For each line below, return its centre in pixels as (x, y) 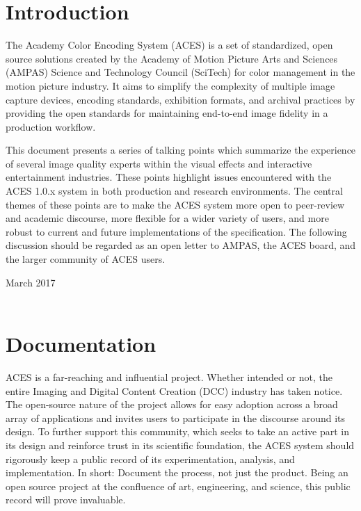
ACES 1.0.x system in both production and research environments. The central (174, 191)
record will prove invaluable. (66, 500)
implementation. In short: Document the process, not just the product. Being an (177, 472)
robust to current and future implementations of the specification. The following (176, 231)
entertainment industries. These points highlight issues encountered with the (169, 177)
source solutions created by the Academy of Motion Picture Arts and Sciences (172, 58)
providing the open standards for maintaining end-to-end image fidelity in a (167, 113)
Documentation (81, 343)
